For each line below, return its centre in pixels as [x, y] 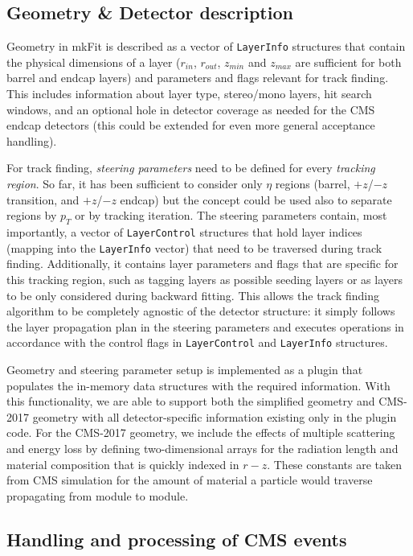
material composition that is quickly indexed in [123, 464]
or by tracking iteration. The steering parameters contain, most [231, 215]
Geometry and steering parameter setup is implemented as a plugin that [185, 369]
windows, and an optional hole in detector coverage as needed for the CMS [191, 109]
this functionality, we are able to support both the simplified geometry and [191, 401]
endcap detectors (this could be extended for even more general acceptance [191, 125]
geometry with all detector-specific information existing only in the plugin [215, 416]
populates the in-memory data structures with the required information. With [198, 385]
